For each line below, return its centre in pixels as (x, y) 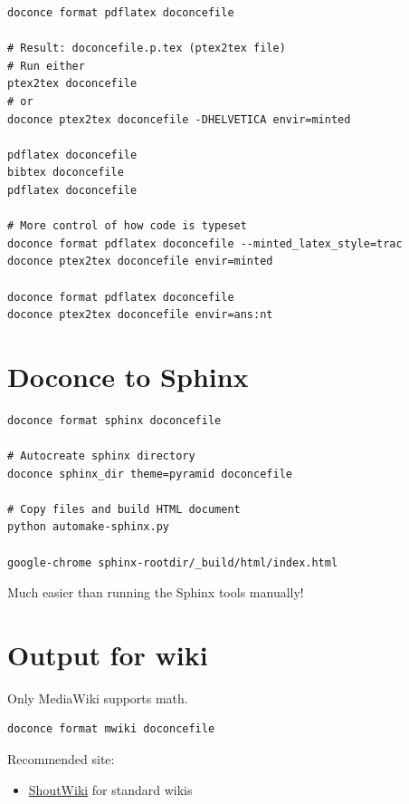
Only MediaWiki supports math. (98, 697)
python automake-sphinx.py (88, 527)
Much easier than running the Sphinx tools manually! (156, 592)
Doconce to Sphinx (128, 376)
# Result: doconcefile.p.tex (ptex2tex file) (147, 48)
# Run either (46, 66)
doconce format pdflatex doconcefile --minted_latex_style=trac (205, 243)
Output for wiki (108, 654)
